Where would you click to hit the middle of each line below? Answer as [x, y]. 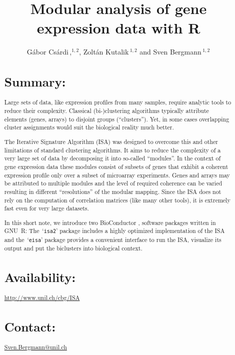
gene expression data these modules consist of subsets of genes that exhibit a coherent [116, 166]
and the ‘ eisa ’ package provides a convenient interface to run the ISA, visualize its [113, 239]
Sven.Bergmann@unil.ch [35, 347]
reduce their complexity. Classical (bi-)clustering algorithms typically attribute [106, 111]
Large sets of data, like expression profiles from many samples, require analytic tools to [118, 102]
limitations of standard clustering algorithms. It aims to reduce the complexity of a [112, 150]
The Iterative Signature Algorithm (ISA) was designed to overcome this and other [111, 141]
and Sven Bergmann [170, 52]
